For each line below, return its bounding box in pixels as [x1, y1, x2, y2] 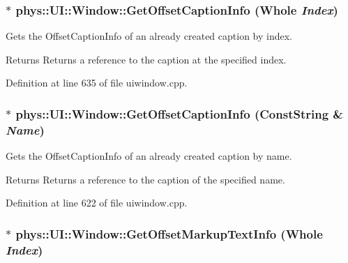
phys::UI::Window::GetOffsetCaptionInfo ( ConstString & [15, 105, 343, 122]
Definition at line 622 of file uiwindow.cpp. [6, 195, 188, 210]
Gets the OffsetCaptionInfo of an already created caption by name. [6, 149, 292, 163]
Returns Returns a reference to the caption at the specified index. [6, 52, 287, 66]
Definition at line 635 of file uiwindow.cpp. [6, 75, 188, 90]
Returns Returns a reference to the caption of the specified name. [6, 172, 285, 186]
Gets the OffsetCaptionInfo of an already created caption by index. [6, 29, 293, 43]
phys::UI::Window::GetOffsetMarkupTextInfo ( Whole [15, 225, 323, 242]
